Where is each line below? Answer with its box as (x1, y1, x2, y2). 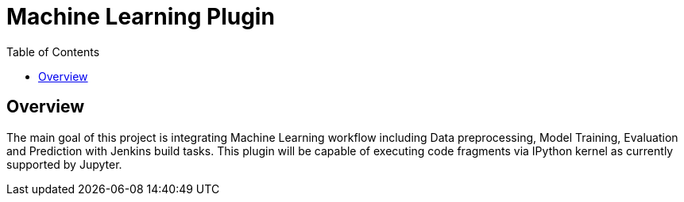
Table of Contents (6, 44, 100, 59)
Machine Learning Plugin (6, 3, 275, 30)
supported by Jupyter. (6, 157, 122, 171)
